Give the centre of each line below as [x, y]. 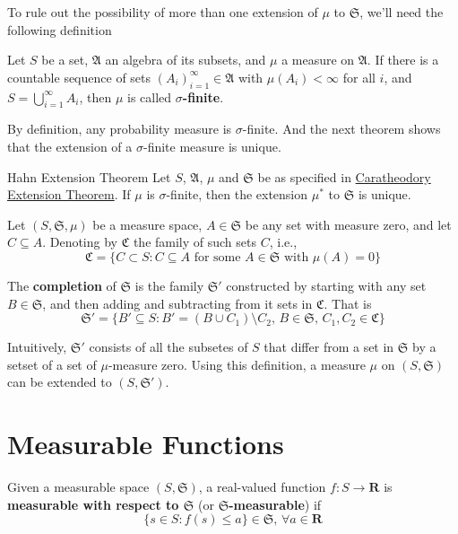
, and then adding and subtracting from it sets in [177, 303]
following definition [60, 29]
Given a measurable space [78, 487]
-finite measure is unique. [212, 146]
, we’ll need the [402, 12]
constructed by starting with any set [326, 285]
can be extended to [60, 382]
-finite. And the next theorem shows [341, 129]
